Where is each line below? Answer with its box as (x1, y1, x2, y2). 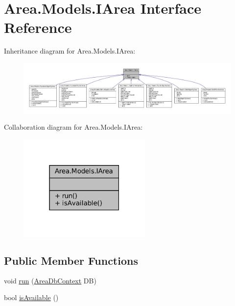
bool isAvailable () (4, 292, 59, 303)
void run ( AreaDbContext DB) (4, 276, 96, 286)
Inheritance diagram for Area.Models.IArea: (4, 46, 136, 56)
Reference (4, 17, 72, 37)
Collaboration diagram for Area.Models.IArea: (4, 122, 143, 132)
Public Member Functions (4, 252, 138, 268)
